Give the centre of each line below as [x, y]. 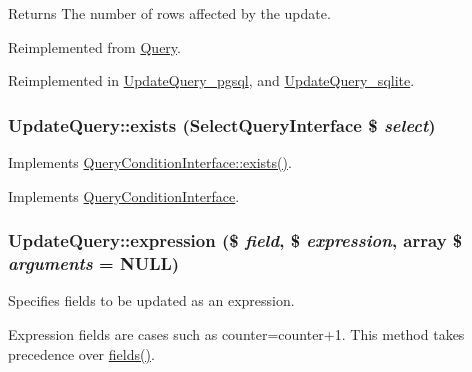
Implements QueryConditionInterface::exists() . [150, 162]
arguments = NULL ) [94, 263]
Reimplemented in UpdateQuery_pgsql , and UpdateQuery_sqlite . [211, 80]
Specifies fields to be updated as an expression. [151, 300]
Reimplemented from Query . [94, 46]
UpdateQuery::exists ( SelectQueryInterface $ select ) [222, 124]
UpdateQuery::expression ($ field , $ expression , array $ [235, 240]
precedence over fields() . [81, 353]
